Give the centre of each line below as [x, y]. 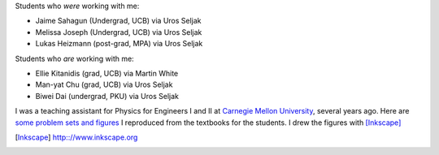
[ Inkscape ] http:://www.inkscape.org [76, 137]
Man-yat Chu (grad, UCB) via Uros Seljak [104, 84]
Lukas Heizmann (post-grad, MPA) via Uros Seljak [119, 44]
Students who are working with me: [74, 58]
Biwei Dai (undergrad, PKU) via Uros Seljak [107, 96]
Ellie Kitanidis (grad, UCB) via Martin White [107, 73]
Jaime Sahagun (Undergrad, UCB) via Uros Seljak [119, 21]
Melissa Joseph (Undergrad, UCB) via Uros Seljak [119, 32]
